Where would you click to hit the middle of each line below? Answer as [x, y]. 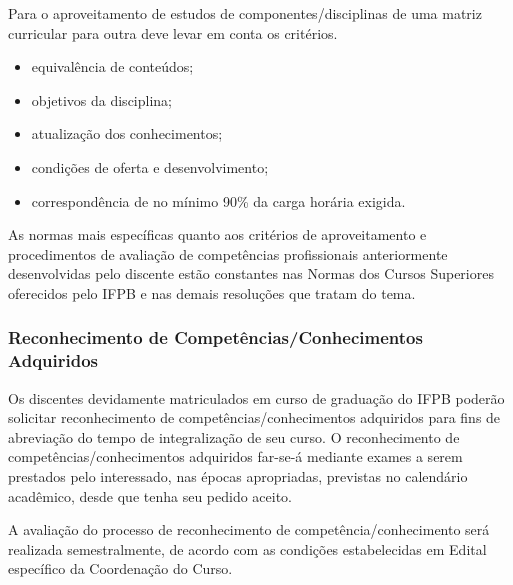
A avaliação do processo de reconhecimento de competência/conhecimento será [249, 529]
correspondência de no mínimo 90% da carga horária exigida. [218, 200]
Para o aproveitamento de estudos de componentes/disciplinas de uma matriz [245, 13]
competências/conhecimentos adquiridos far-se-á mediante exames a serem [235, 456]
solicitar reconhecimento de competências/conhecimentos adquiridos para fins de [254, 417]
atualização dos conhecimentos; [127, 133]
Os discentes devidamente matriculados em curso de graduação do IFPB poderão [256, 397]
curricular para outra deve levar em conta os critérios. [173, 32]
